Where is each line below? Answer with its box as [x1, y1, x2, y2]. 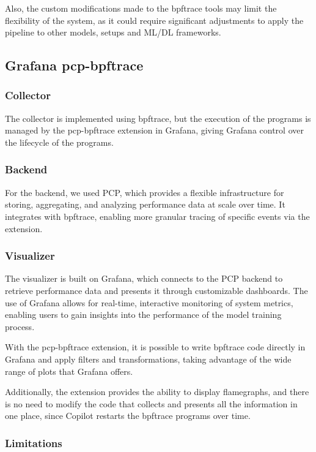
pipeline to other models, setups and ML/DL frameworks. [5, 26, 221, 39]
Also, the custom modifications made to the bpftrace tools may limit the [5, 2, 277, 14]
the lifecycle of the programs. [5, 135, 114, 148]
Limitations [5, 435, 62, 450]
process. [5, 320, 35, 333]
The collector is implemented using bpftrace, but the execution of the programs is [5, 111, 311, 124]
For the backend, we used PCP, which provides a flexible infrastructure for [5, 186, 284, 198]
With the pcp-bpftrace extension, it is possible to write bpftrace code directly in [5, 341, 306, 353]
